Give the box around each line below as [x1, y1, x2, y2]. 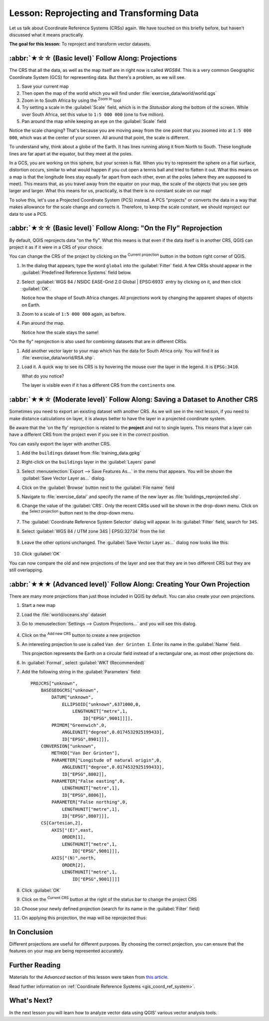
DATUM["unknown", [51, 694, 94, 700]
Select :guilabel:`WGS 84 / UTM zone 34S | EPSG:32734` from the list [21, 528, 165, 534]
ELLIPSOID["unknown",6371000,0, [62, 701, 141, 707]
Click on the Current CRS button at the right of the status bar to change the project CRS [21, 896, 197, 903]
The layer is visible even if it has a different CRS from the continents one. [21, 382, 176, 388]
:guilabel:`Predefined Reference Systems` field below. [21, 270, 132, 276]
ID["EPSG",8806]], [62, 792, 107, 798]
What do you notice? [21, 373, 64, 379]
